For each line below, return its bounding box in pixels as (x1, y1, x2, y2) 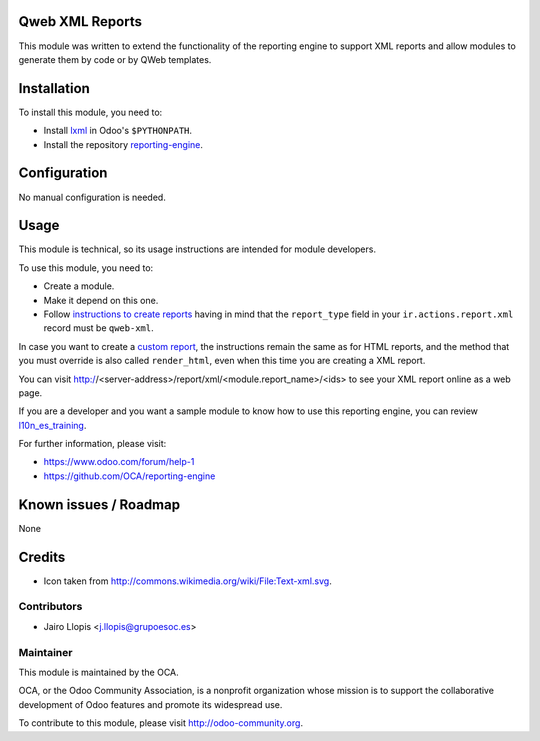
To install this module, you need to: (18, 106, 163, 118)
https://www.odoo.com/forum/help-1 (43, 456, 195, 468)
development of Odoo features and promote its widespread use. (18, 698, 283, 710)
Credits (18, 548, 66, 565)
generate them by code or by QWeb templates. (18, 53, 212, 65)
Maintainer (18, 645, 73, 659)
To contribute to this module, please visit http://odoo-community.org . (18, 717, 304, 729)
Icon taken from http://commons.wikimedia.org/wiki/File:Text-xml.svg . (43, 575, 332, 587)
